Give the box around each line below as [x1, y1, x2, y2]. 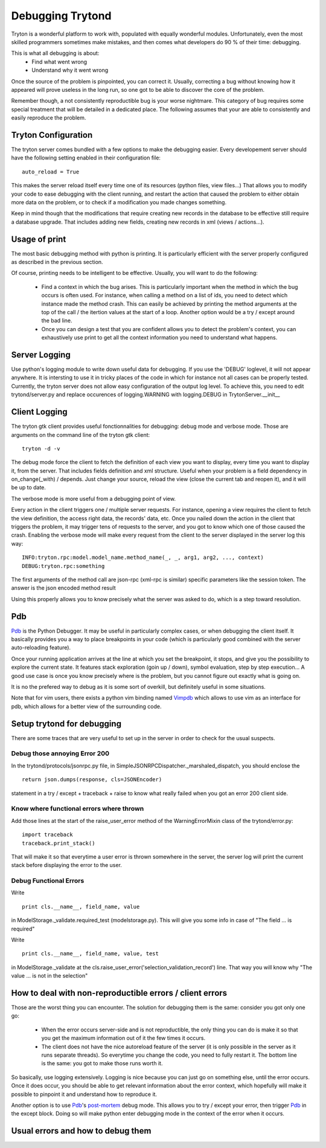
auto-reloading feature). [11, 644, 71, 651]
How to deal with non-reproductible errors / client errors [11, 988, 228, 998]
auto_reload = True [22, 168, 80, 175]
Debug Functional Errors [11, 877, 85, 885]
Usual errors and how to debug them [11, 1126, 152, 1136]
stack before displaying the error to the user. [11, 862, 122, 869]
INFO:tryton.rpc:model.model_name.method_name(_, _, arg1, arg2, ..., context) [22, 554, 264, 561]
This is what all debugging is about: [11, 50, 100, 57]
